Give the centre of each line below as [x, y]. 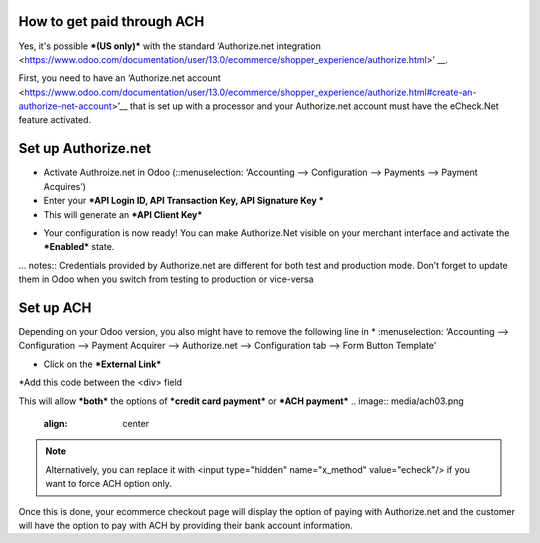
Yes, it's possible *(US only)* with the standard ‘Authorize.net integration [170, 46]
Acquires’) [65, 186]
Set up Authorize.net [85, 148]
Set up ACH [55, 307]
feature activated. [55, 120]
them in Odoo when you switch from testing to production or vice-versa [166, 279]
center [136, 423]
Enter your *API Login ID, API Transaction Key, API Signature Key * [183, 201]
